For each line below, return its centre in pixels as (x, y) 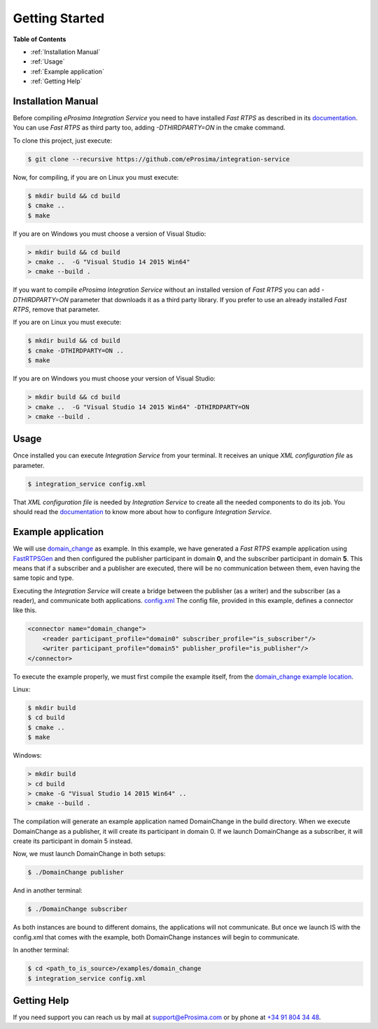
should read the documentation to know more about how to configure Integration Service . (142, 512)
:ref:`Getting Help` (56, 81)
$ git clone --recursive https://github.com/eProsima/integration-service (159, 159)
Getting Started (59, 18)
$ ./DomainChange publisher (76, 872)
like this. (25, 610)
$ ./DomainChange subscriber (78, 909)
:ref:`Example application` (68, 71)
